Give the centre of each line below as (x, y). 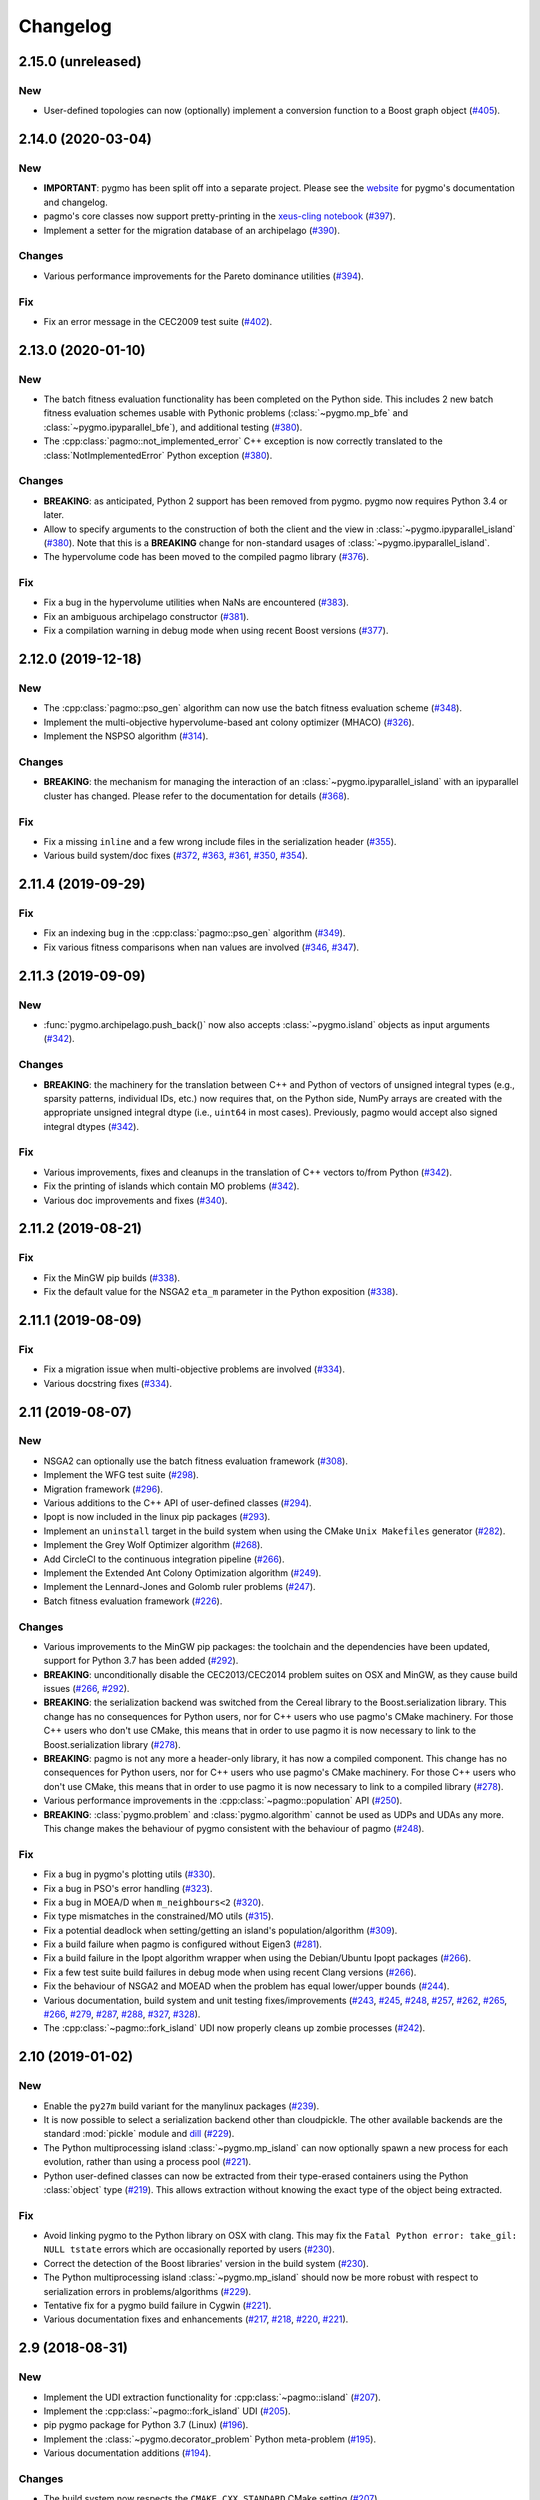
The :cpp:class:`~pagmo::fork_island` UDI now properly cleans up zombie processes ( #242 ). (234, 2028)
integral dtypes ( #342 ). (91, 1126)
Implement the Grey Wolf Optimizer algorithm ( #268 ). (153, 1545)
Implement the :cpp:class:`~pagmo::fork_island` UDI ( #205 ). (167, 2411)
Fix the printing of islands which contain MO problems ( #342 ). (171, 1186)
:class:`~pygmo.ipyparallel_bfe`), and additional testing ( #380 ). (173, 427)
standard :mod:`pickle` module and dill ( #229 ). (139, 2134)
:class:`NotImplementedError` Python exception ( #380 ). (158, 455)
